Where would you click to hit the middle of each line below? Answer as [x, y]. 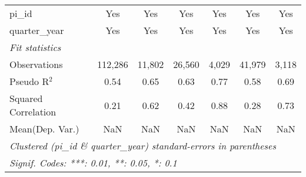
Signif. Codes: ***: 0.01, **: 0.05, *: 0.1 [93, 163]
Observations [36, 64]
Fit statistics [35, 47]
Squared [26, 98]
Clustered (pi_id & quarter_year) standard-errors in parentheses [143, 146]
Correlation [33, 112]
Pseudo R [29, 81]
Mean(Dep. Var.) [44, 129]
